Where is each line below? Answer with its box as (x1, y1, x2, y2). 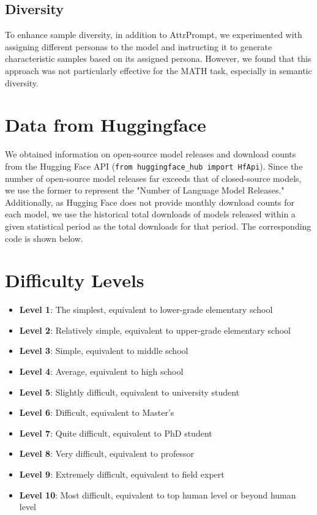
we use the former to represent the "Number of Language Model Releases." (5, 184, 285, 197)
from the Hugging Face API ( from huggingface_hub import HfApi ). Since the (5, 159, 303, 172)
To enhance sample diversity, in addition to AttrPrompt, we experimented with (5, 28, 302, 41)
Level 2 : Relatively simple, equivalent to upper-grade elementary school (19, 323, 291, 336)
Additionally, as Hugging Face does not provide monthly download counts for (5, 195, 295, 208)
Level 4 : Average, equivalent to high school (19, 365, 184, 378)
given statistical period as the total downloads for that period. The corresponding (5, 219, 311, 232)
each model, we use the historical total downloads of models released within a (5, 208, 296, 220)
